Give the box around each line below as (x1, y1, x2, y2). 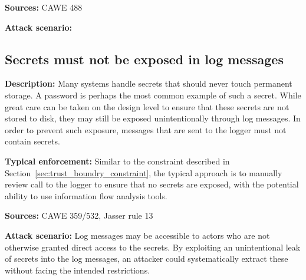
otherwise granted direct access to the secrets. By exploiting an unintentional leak (5, 241, 301, 253)
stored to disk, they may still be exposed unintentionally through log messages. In (5, 112, 301, 124)
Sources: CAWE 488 (5, 1, 83, 13)
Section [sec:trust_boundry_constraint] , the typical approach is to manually (5, 166, 282, 179)
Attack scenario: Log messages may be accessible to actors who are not (5, 229, 270, 241)
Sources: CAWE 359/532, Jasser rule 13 (5, 209, 153, 222)
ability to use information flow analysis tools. (5, 189, 167, 202)
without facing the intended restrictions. (5, 263, 150, 276)
